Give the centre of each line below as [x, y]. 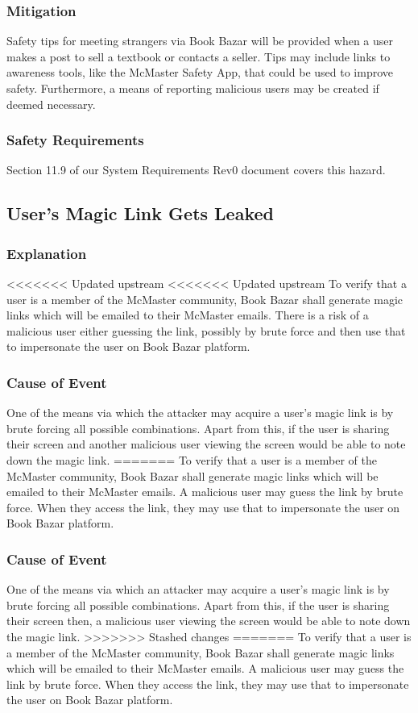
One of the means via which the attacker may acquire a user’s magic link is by [200, 413]
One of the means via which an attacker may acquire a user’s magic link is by [198, 589]
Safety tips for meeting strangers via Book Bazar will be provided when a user [200, 41]
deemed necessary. [51, 104]
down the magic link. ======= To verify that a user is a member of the [192, 459]
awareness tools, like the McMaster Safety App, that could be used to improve [200, 72]
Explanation [47, 253]
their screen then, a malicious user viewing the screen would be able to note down [209, 621]
